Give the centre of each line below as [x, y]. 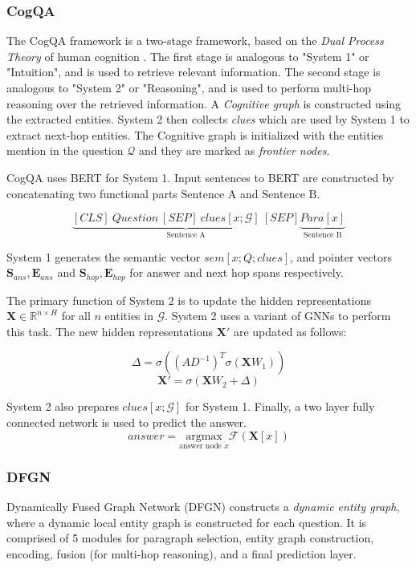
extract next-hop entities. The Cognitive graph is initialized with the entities [195, 134]
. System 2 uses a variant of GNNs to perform [278, 316]
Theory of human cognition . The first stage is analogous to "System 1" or [188, 56]
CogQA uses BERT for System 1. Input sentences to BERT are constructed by [200, 177]
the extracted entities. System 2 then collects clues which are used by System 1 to [208, 119]
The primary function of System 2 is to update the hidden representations [189, 300]
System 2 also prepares [63, 406]
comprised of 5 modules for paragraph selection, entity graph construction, [190, 538]
